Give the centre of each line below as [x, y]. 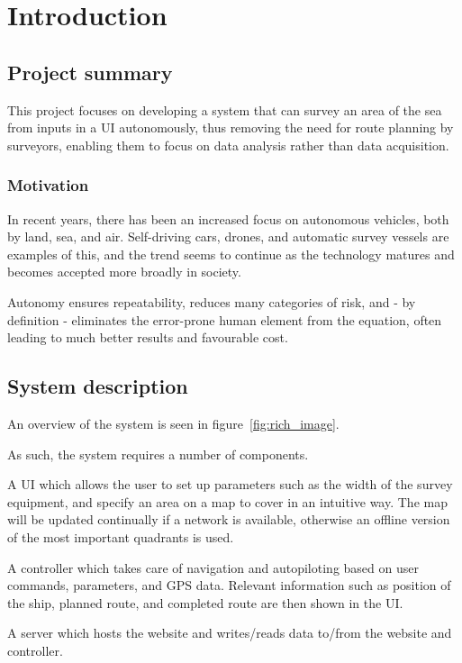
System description [98, 386]
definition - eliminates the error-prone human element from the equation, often [225, 319]
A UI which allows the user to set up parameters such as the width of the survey [230, 484]
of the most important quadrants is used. [121, 536]
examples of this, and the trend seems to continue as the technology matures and [231, 254]
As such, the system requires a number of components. [158, 454]
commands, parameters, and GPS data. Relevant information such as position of [229, 585]
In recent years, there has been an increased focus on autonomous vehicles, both [228, 218]
